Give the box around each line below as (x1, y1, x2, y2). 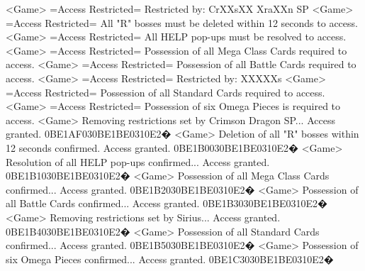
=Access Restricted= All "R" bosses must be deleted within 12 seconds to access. (6, 15, 358, 30)
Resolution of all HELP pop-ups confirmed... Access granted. (6, 154, 270, 169)
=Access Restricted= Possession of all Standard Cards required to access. (6, 84, 325, 99)
